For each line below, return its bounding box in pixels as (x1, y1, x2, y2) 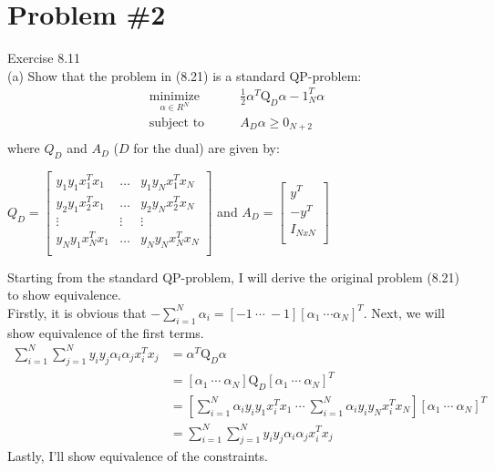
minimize (149, 89, 200, 103)
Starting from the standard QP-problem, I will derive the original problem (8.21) (7, 267, 460, 286)
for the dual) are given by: (133, 138, 280, 158)
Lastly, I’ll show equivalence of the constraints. (7, 446, 268, 466)
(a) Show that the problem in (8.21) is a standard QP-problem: (7, 66, 362, 85)
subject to (149, 116, 205, 129)
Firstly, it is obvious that (7, 302, 147, 322)
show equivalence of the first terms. (7, 323, 204, 342)
